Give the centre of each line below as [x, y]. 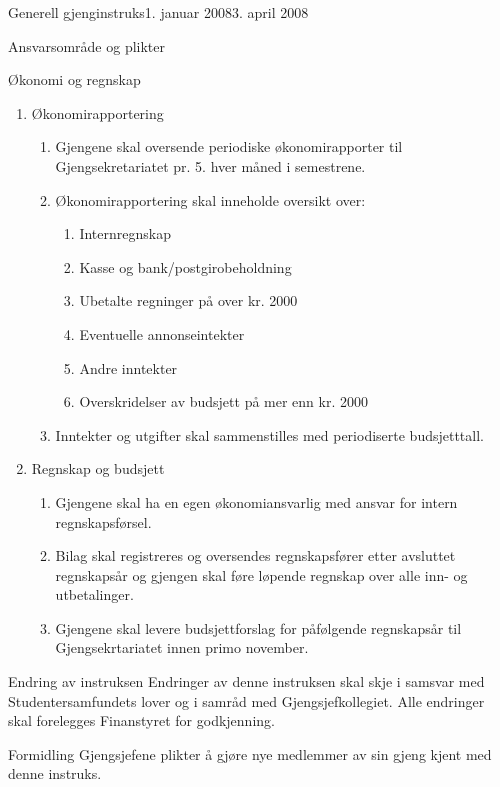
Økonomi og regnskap [74, 79]
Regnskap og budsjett [98, 468]
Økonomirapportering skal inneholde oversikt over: [210, 199]
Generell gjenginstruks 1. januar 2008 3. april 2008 [158, 12]
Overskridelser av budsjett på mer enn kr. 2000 [223, 401]
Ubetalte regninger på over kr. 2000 [188, 300]
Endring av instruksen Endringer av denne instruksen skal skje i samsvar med [246, 681]
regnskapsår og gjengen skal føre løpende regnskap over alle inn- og [261, 574]
